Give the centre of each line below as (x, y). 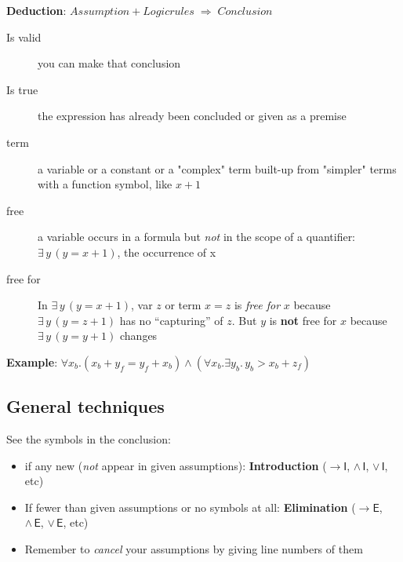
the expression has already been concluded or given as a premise (192, 116)
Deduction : (36, 10)
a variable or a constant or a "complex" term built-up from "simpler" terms (217, 168)
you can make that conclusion (109, 63)
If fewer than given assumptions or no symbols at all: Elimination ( (190, 507)
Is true (22, 89)
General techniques (85, 406)
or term (183, 305)
